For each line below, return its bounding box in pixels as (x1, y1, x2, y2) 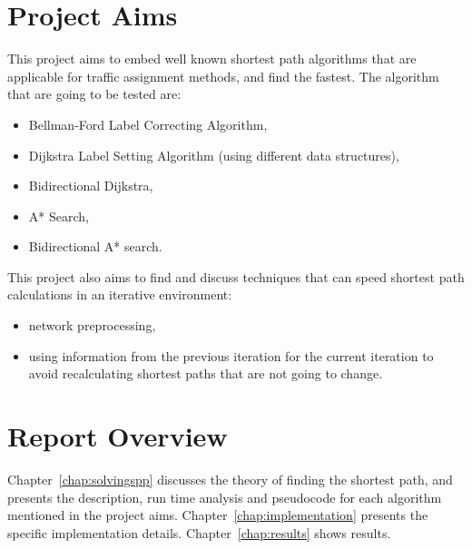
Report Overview (7, 417, 228, 455)
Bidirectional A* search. (28, 237, 162, 256)
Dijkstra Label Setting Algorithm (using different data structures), (28, 145, 399, 164)
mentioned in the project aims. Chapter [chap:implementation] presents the (7, 505, 428, 524)
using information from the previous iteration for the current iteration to (28, 346, 434, 365)
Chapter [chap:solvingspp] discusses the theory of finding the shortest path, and (7, 469, 453, 488)
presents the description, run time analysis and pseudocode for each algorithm (7, 487, 442, 506)
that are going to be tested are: (7, 84, 182, 103)
